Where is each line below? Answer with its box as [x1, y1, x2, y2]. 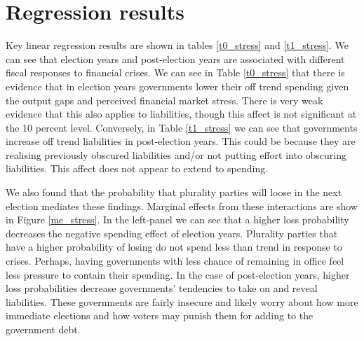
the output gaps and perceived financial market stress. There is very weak [6, 92, 323, 107]
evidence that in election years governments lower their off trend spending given [6, 78, 349, 93]
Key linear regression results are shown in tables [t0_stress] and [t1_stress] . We [6, 38, 349, 53]
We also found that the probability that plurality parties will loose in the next [6, 185, 342, 200]
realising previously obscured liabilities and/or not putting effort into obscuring [6, 147, 347, 162]
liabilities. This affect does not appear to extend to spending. [6, 161, 269, 176]
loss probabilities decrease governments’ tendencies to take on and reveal [6, 281, 318, 295]
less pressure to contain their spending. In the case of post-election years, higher [6, 267, 350, 281]
